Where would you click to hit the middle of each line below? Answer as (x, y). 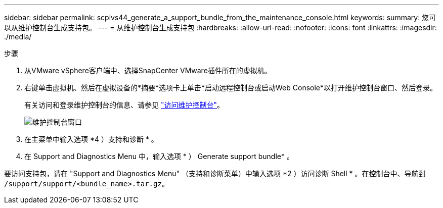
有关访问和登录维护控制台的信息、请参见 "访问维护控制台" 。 (124, 105)
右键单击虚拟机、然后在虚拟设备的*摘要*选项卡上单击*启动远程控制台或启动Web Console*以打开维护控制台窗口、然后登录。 (231, 88)
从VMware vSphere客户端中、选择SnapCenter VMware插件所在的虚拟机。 (148, 70)
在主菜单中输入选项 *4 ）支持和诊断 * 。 (91, 139)
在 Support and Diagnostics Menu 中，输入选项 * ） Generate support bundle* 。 (159, 156)
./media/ (18, 37)
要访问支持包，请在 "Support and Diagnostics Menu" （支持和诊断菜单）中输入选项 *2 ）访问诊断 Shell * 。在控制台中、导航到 (215, 173)
